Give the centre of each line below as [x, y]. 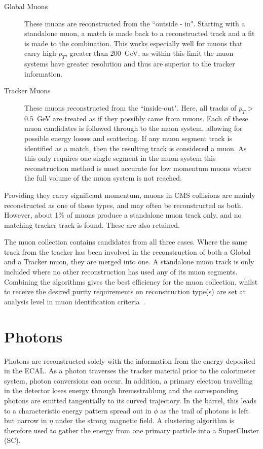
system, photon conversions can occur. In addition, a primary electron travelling [128, 380]
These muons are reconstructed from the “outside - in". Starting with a [135, 23]
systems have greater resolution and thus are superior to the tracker [130, 64]
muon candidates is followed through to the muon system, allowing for [134, 128]
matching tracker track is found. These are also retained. [92, 225]
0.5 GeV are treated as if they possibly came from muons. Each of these [136, 118]
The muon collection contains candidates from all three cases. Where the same [126, 242]
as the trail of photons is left [204, 410]
